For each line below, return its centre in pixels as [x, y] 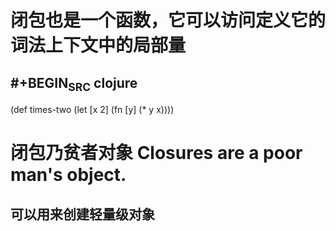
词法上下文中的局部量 [98, 45]
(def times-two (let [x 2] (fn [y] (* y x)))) [92, 110]
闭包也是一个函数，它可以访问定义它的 [168, 20]
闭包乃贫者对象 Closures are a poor [156, 153]
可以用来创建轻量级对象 [82, 214]
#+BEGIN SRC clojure [74, 84]
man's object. [68, 175]
